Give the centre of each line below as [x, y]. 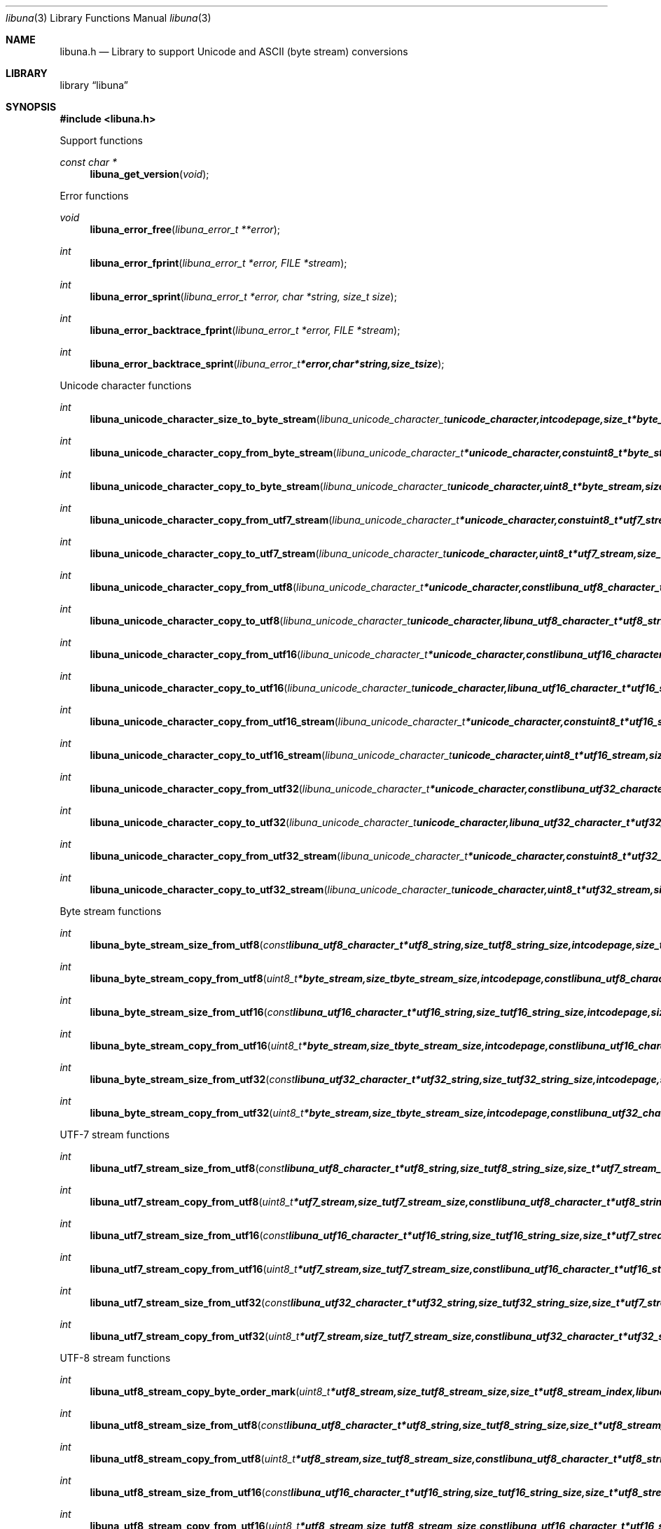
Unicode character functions [126, 385]
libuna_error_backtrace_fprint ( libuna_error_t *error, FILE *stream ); [245, 330]
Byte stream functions [111, 911]
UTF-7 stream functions [115, 1134]
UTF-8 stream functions [115, 1358]
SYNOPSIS [31, 107]
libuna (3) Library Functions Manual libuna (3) [109, 18]
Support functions [101, 140]
